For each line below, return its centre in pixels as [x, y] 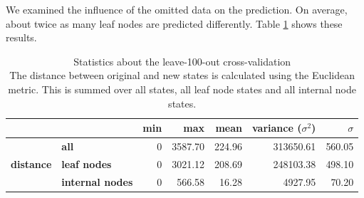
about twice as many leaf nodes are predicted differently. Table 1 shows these [174, 23]
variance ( [277, 128]
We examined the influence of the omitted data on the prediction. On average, [177, 9]
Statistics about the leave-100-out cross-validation [182, 61]
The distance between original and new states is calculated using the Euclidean [182, 75]
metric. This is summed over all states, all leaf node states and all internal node [182, 89]
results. [21, 37]
